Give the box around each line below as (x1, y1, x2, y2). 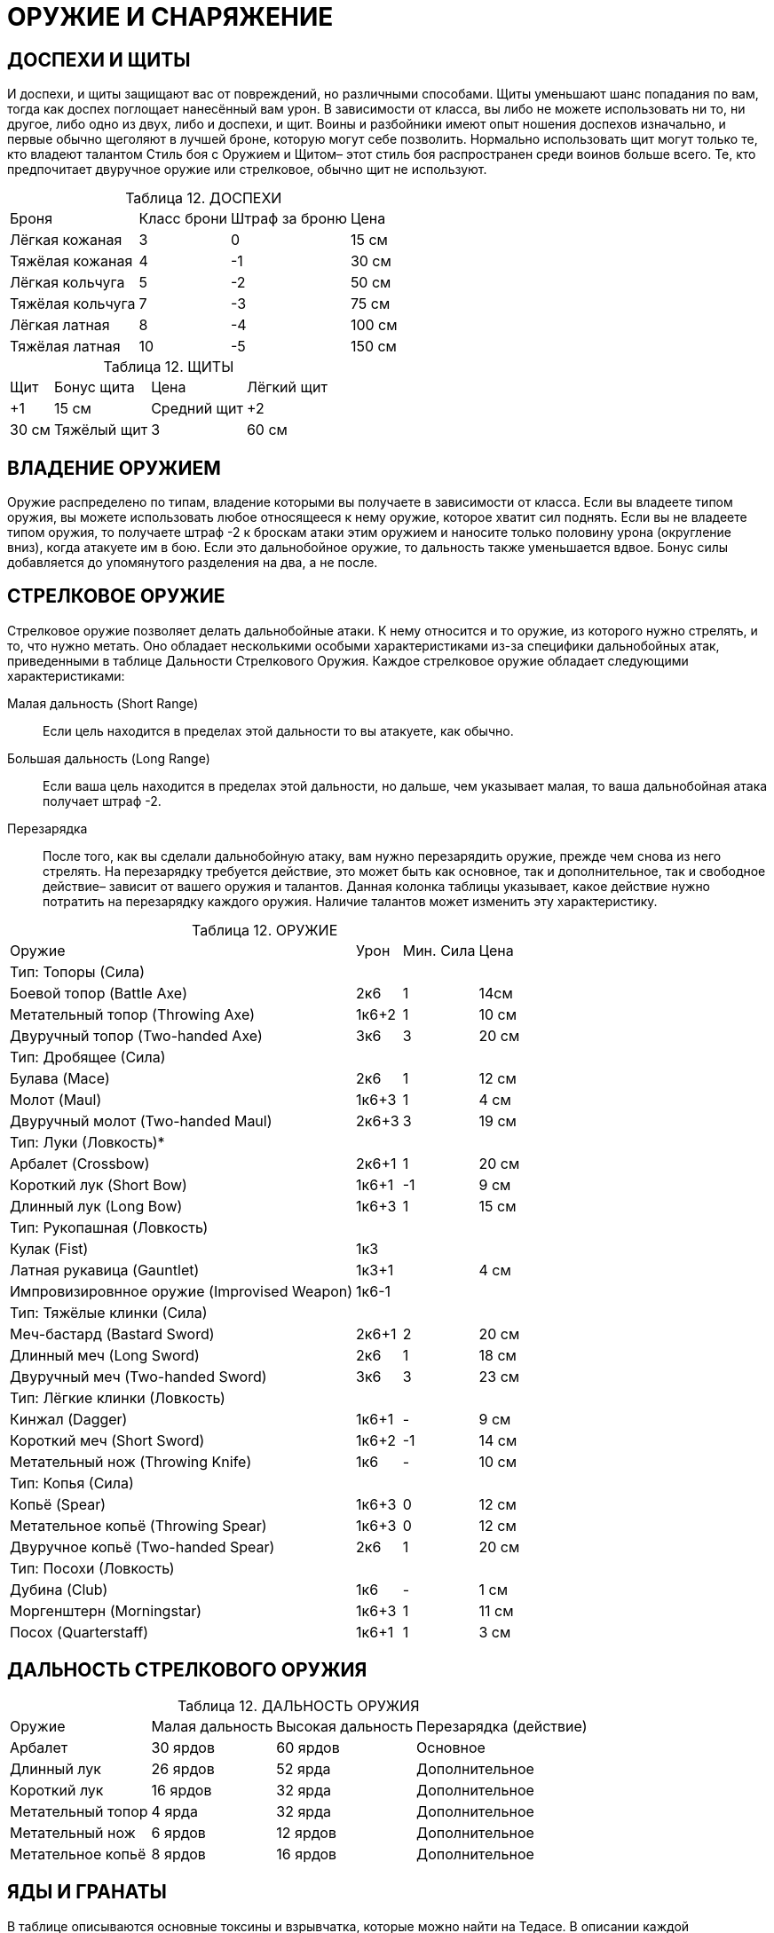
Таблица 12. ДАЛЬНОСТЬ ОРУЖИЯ (177, 1696, 420, 1715)
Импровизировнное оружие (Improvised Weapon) (10, 1282, 353, 1300)
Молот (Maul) (10, 1090, 102, 1109)
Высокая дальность (276, 1716, 414, 1735)
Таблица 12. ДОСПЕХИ (125, 189, 282, 208)
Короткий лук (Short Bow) (10, 1175, 187, 1194)
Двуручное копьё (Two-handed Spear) (10, 1537, 275, 1556)
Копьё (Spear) (10, 1495, 107, 1513)
